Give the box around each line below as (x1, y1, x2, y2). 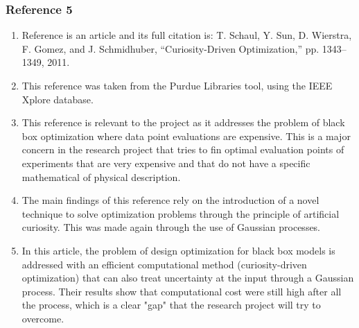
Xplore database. (21, 92, 94, 106)
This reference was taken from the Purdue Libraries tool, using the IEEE (21, 78, 333, 92)
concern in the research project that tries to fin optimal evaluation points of (21, 142, 344, 157)
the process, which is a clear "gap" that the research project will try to (21, 297, 321, 312)
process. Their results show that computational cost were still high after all (21, 284, 342, 298)
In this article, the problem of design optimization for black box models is (21, 243, 335, 257)
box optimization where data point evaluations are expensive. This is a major (21, 128, 351, 143)
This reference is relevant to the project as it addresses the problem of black (21, 115, 345, 130)
